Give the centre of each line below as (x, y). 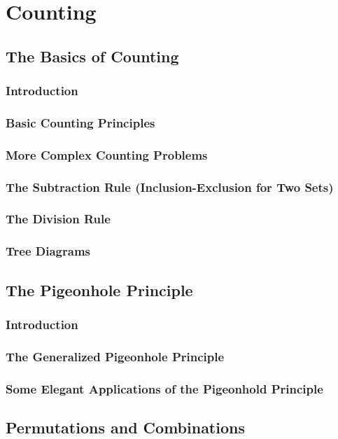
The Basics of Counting (92, 56)
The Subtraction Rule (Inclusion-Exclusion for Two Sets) (170, 187)
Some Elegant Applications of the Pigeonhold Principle (164, 388)
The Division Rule (58, 219)
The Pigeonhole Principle (99, 290)
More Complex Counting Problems (107, 154)
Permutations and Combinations (125, 427)
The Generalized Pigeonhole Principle (115, 356)
